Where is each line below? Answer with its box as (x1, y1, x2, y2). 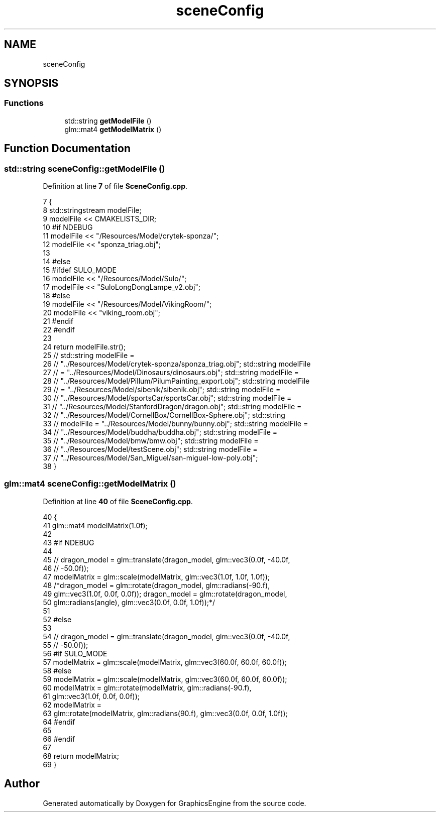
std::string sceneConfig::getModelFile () (4, 163, 165, 174)
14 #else (43, 257, 71, 266)
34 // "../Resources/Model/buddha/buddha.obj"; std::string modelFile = (43, 428, 278, 437)
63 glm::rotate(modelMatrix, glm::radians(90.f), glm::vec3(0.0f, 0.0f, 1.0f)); (43, 709, 288, 718)
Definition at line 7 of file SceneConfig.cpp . (43, 182, 188, 191)
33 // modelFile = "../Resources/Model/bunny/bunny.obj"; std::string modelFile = (43, 419, 308, 428)
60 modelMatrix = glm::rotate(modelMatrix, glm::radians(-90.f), (43, 683, 252, 692)
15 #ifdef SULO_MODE (43, 266, 117, 275)
